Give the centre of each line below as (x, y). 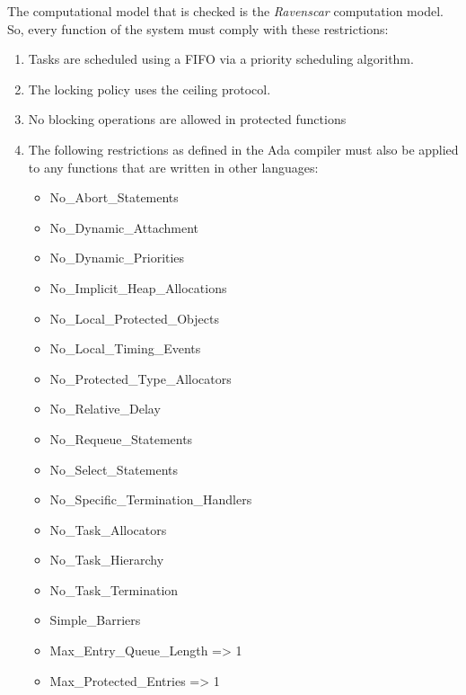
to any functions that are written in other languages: (173, 167)
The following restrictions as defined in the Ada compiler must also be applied (243, 149)
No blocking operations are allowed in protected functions (187, 119)
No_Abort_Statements (114, 197)
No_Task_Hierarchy (107, 560)
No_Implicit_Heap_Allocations (138, 287)
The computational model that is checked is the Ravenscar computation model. (225, 11)
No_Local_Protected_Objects (134, 318)
